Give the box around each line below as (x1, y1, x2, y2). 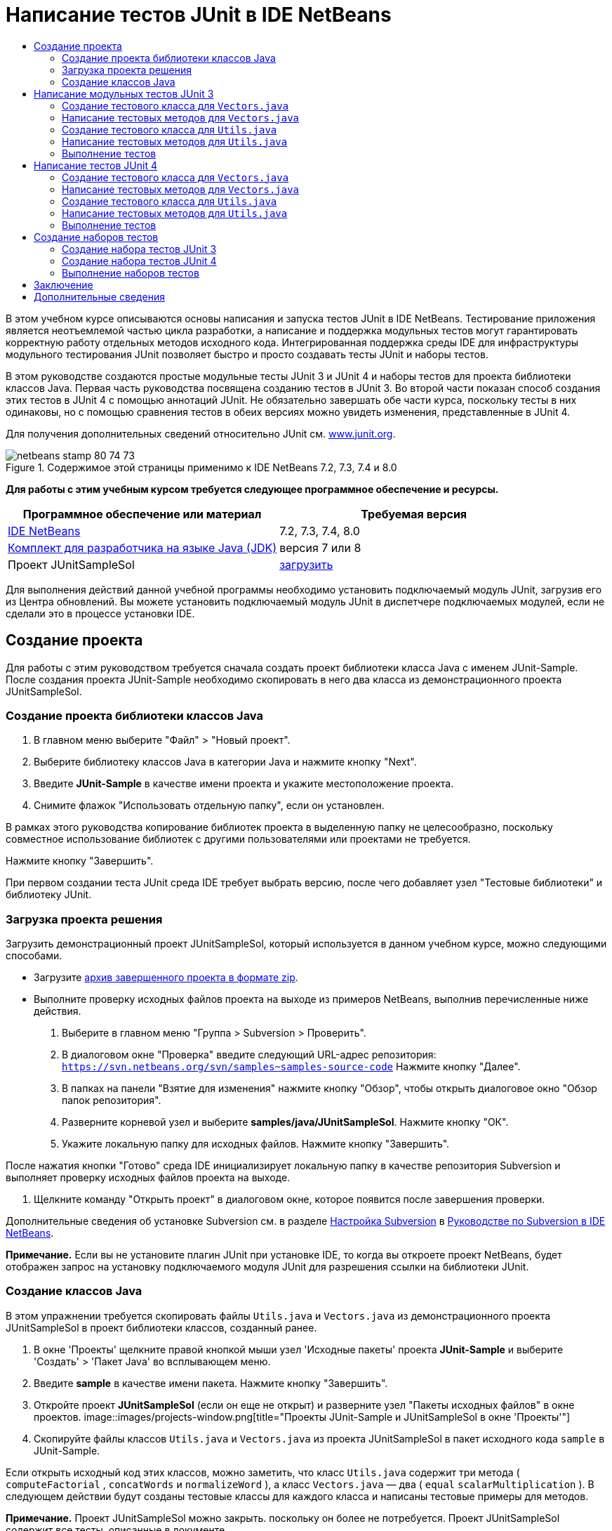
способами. (6, 950, 62, 962)
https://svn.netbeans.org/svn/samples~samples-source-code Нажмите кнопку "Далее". (62, 1060, 521, 1073)
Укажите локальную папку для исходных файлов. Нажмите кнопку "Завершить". (62, 1138, 450, 1150)
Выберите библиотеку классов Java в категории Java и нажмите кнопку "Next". (34, 756, 417, 768)
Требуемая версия (361, 506, 467, 521)
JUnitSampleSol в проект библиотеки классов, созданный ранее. (6, 1321, 317, 1334)
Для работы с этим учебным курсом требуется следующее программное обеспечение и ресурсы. (6, 482, 499, 495)
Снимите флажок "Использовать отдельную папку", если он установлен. (34, 799, 385, 812)
